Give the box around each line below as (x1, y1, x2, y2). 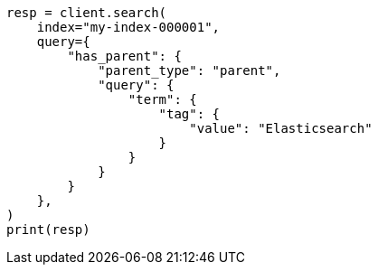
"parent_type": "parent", (98, 63, 281, 78)
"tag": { (158, 107, 221, 121)
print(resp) (6, 222, 90, 237)
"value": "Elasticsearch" (189, 121, 373, 136)
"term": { (128, 92, 197, 107)
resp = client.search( (6, 5, 167, 20)
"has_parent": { (67, 49, 182, 63)
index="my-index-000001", (36, 20, 221, 34)
